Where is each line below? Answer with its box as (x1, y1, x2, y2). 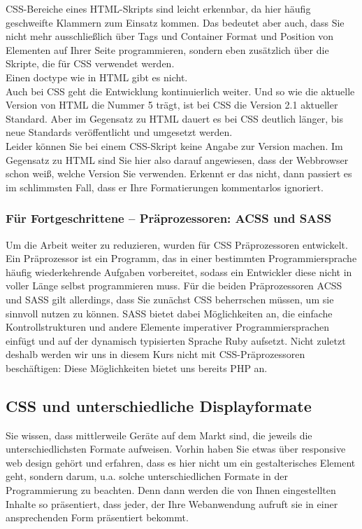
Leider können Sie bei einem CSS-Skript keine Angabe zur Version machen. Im (6, 138, 343, 153)
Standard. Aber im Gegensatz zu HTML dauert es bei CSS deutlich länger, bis (6, 111, 343, 125)
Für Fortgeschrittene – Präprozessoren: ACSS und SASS (6, 209, 332, 227)
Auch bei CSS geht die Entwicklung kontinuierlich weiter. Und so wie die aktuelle (6, 83, 355, 98)
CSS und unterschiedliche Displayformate (6, 394, 312, 416)
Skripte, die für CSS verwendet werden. (6, 56, 175, 71)
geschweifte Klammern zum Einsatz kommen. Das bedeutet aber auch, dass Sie (6, 15, 345, 29)
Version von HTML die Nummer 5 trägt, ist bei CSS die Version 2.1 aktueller (6, 97, 338, 112)
